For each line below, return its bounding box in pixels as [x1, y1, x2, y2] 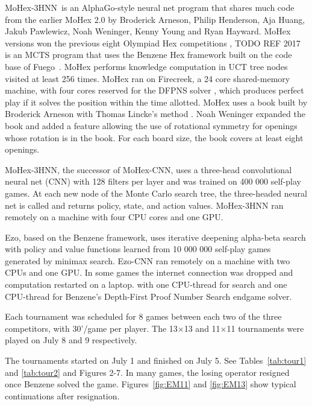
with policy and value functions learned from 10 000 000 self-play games [5, 243, 271, 255]
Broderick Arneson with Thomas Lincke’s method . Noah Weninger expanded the [5, 107, 305, 120]
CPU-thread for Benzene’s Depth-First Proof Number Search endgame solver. [5, 290, 292, 302]
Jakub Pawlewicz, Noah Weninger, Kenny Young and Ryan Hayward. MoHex [5, 25, 291, 37]
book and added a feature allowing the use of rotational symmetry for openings [5, 119, 298, 132]
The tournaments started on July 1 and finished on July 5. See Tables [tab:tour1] [5, 354, 307, 367]
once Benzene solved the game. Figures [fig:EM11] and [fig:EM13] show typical [5, 378, 296, 390]
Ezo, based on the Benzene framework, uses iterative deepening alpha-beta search [5, 230, 306, 243]
